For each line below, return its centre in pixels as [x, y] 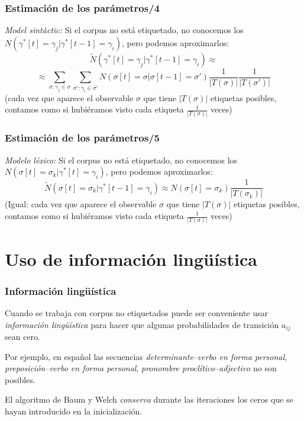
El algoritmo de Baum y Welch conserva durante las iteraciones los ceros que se [149, 399]
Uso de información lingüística [131, 258]
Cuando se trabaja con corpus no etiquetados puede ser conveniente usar [137, 312]
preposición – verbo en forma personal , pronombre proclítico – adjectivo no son [141, 368]
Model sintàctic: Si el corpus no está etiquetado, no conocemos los [124, 30]
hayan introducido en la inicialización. [74, 411]
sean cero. [22, 336]
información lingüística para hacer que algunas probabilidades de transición [142, 324]
